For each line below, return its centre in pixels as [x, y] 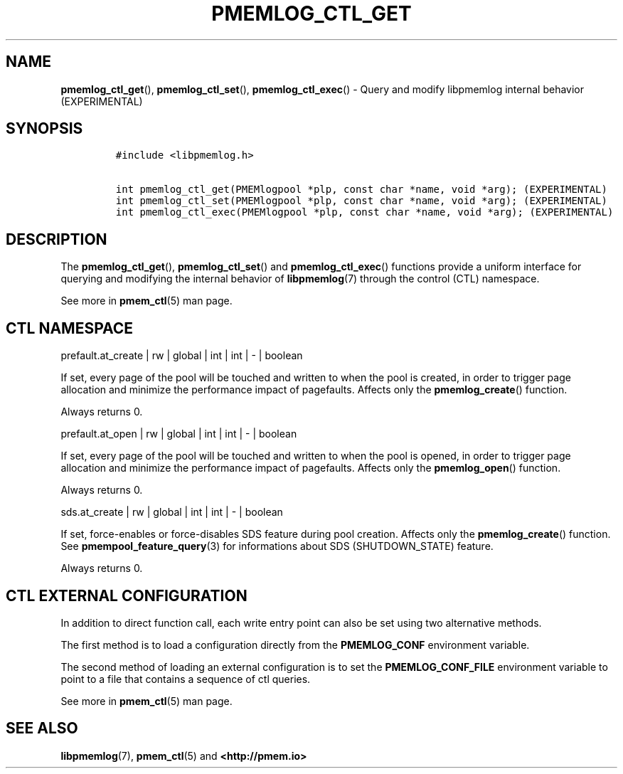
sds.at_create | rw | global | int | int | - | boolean [172, 512]
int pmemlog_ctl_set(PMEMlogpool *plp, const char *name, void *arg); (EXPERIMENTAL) [361, 201]
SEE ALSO [42, 728]
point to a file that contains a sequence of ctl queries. [186, 679]
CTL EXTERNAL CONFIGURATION [127, 595]
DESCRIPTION [57, 239]
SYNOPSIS [44, 129]
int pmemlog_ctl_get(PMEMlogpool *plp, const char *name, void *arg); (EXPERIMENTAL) [361, 190]
